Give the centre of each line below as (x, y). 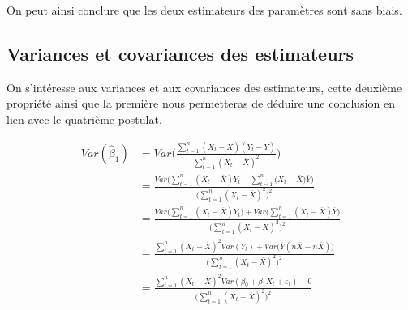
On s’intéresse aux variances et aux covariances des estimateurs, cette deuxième (204, 87)
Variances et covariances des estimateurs (180, 53)
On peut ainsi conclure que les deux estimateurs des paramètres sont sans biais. (204, 10)
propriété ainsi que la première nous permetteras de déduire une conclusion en (201, 103)
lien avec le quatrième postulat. (84, 119)
